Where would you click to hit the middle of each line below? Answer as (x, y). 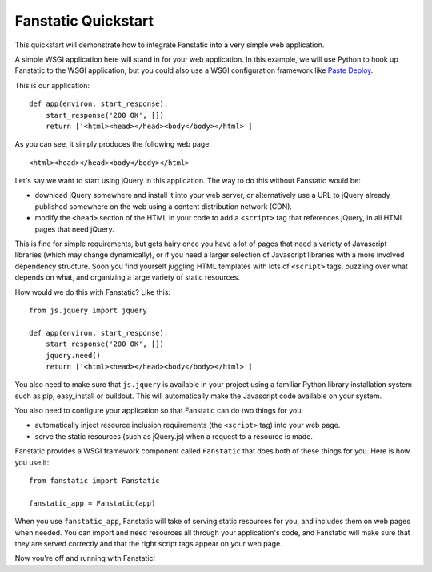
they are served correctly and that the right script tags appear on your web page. (149, 544)
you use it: (32, 462)
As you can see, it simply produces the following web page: (113, 144)
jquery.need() (73, 355)
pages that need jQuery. (75, 229)
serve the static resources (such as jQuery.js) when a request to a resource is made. (174, 436)
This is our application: (52, 85)
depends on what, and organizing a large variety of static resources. (127, 277)
